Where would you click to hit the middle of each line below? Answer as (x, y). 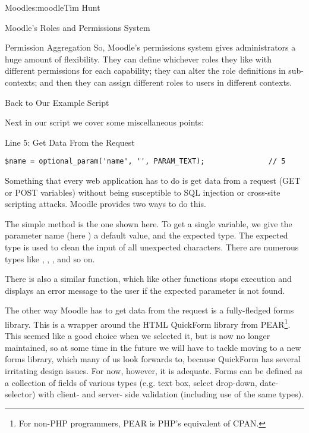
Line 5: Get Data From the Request (70, 142)
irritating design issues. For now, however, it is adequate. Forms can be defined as (154, 370)
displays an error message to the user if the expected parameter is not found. (145, 290)
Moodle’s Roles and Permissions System (78, 27)
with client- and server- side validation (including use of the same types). (171, 394)
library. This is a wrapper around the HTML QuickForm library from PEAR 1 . (148, 323)
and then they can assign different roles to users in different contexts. (166, 82)
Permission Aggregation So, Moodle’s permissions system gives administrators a (150, 47)
